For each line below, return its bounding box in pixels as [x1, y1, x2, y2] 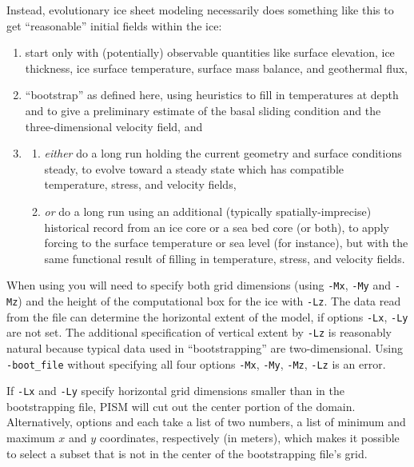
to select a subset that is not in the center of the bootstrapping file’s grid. [6, 445, 368, 461]
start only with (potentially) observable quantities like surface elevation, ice [25, 44, 395, 61]
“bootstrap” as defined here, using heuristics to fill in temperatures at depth [25, 86, 399, 103]
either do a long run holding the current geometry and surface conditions [44, 145, 402, 162]
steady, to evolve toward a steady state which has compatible [44, 160, 344, 177]
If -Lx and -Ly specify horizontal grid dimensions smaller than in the [6, 382, 344, 399]
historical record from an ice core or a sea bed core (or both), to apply [44, 218, 389, 235]
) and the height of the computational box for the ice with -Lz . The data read [18, 292, 401, 309]
